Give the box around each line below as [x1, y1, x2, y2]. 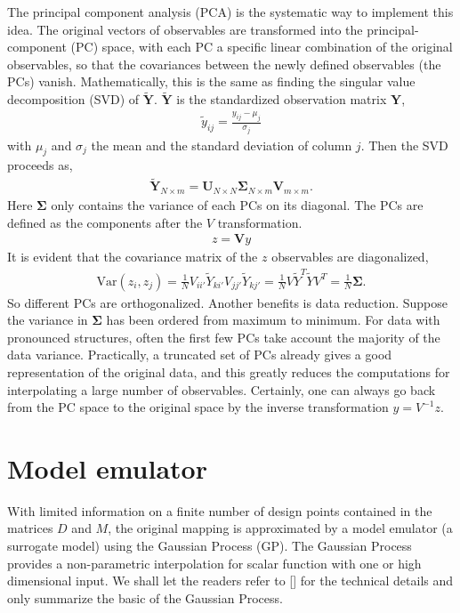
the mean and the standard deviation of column [91, 135, 352, 154]
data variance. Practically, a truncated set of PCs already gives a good [7, 345, 392, 364]
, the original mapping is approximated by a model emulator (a [108, 519, 453, 537]
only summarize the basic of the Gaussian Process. [7, 588, 283, 607]
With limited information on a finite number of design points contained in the [7, 501, 432, 520]
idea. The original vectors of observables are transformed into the [7, 20, 363, 38]
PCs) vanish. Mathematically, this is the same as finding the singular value [7, 72, 416, 91]
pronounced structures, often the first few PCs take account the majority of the [7, 327, 440, 346]
